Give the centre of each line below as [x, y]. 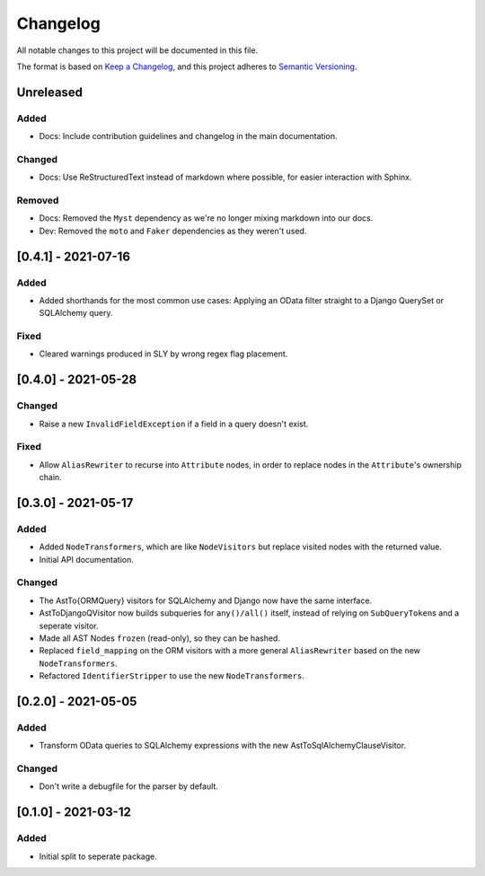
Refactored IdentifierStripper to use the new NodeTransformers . [172, 676]
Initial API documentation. [86, 559]
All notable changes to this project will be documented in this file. [137, 50]
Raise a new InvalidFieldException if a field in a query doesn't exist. [174, 424]
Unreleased [50, 92]
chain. [50, 477]
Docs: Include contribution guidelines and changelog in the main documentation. [188, 136]
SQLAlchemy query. [76, 313]
